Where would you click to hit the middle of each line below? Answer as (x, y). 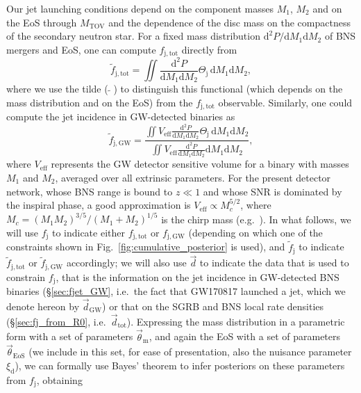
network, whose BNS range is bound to (90, 191)
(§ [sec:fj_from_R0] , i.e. (56, 321)
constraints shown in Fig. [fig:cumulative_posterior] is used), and (146, 247)
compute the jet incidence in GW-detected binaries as (121, 117)
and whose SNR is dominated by (272, 191)
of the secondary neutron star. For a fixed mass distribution (133, 36)
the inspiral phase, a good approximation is (99, 205)
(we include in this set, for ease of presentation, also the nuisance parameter (190, 352)
